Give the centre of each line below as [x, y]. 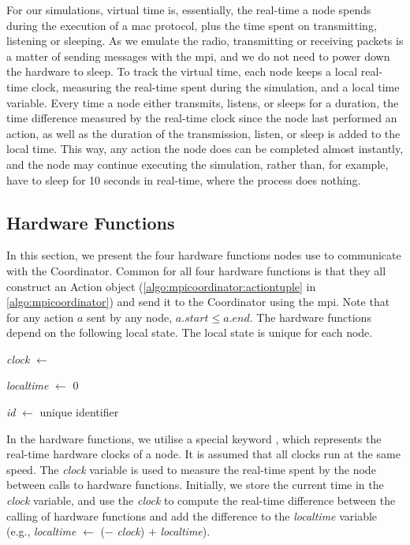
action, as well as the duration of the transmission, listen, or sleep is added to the [203, 133]
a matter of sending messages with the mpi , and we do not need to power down [198, 56]
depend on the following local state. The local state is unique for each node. [190, 332]
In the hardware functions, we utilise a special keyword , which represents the [194, 438]
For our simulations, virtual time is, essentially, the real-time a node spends [189, 9]
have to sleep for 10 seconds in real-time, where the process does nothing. [184, 179]
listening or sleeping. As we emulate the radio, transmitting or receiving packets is [205, 41]
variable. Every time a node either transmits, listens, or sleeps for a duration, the [203, 102]
